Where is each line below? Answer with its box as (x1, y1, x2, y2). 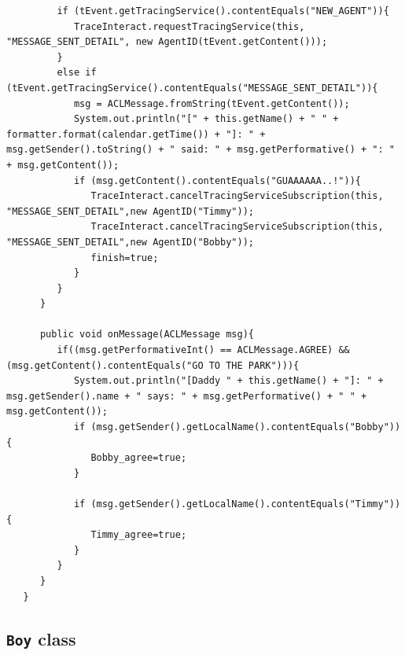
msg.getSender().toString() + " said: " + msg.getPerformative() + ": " (6, 144, 395, 156)
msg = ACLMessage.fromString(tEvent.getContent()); (73, 98, 350, 109)
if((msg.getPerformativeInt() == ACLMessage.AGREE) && (57, 344, 350, 356)
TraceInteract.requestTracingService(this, (73, 20, 305, 32)
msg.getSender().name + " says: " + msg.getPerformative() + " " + (6, 390, 367, 402)
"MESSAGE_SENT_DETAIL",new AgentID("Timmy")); (6, 205, 254, 217)
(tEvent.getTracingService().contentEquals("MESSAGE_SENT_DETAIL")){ (6, 82, 378, 94)
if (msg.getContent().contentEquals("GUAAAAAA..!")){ (73, 175, 362, 186)
